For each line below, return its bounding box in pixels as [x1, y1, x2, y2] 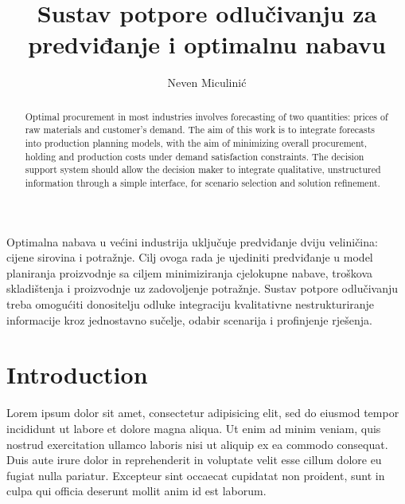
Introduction [6, 358, 148, 391]
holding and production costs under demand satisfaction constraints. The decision [25, 149, 364, 163]
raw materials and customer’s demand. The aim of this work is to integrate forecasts [25, 123, 376, 136]
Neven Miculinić [167, 74, 247, 91]
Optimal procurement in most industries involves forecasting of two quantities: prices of [25, 109, 388, 123]
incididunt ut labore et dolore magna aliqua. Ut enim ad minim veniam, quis [6, 419, 381, 436]
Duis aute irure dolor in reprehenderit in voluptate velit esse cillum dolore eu [6, 451, 382, 468]
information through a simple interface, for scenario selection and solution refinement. [25, 175, 380, 189]
